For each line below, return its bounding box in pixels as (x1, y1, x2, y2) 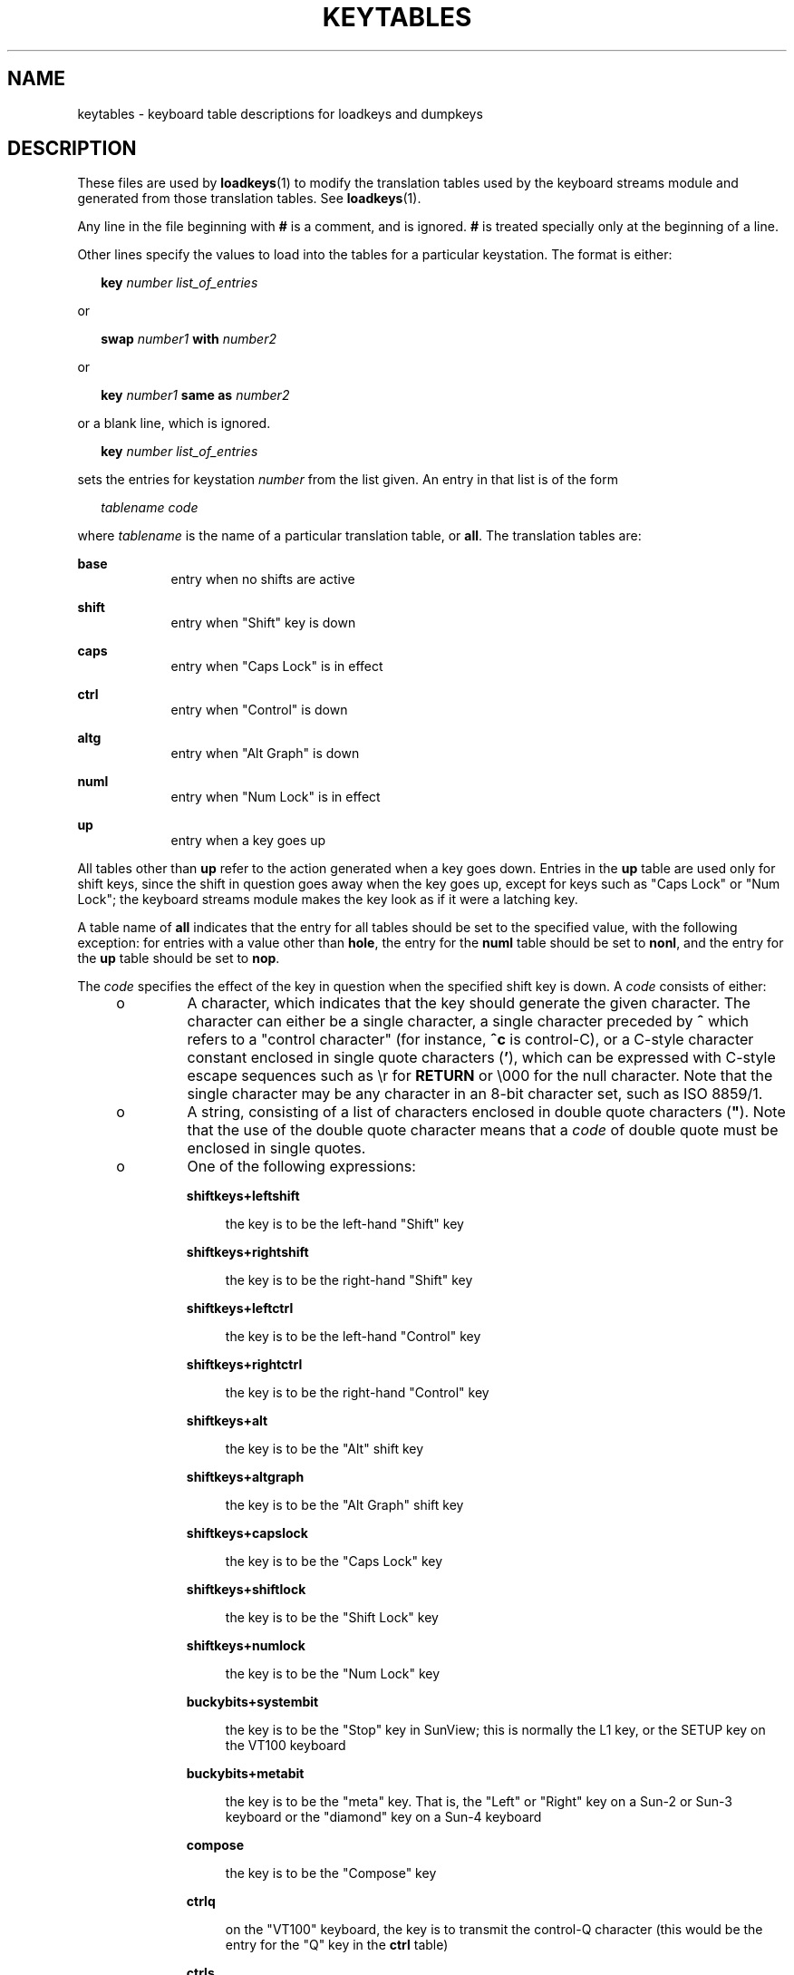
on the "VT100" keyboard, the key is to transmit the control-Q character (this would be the (225, 1921, 763, 1938)
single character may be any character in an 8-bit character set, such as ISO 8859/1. (187, 1085, 763, 1104)
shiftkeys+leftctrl (186, 1300, 294, 1317)
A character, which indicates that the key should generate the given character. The (187, 994, 750, 1013)
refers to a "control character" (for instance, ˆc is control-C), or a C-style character (187, 1030, 754, 1049)
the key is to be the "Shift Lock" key (225, 1610, 439, 1626)
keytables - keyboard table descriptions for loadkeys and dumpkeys (77, 105, 483, 122)
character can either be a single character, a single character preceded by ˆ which (187, 1012, 749, 1031)
